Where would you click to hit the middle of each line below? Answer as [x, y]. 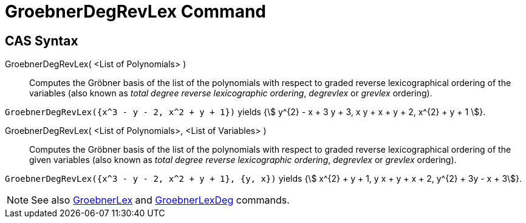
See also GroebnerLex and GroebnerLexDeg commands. [160, 200]
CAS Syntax [42, 41]
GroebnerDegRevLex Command [136, 12]
